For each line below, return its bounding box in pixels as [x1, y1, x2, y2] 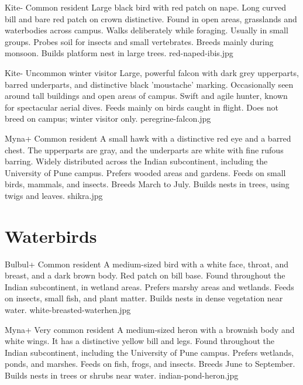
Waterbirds [5, 224, 97, 247]
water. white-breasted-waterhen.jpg [5, 304, 131, 315]
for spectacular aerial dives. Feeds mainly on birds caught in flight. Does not [5, 101, 279, 113]
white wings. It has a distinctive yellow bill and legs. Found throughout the [5, 335, 275, 347]
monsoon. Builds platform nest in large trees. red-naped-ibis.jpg [5, 47, 233, 59]
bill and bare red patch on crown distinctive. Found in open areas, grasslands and [5, 12, 297, 25]
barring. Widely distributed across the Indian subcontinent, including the [5, 155, 268, 167]
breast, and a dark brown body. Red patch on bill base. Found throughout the [5, 269, 285, 281]
